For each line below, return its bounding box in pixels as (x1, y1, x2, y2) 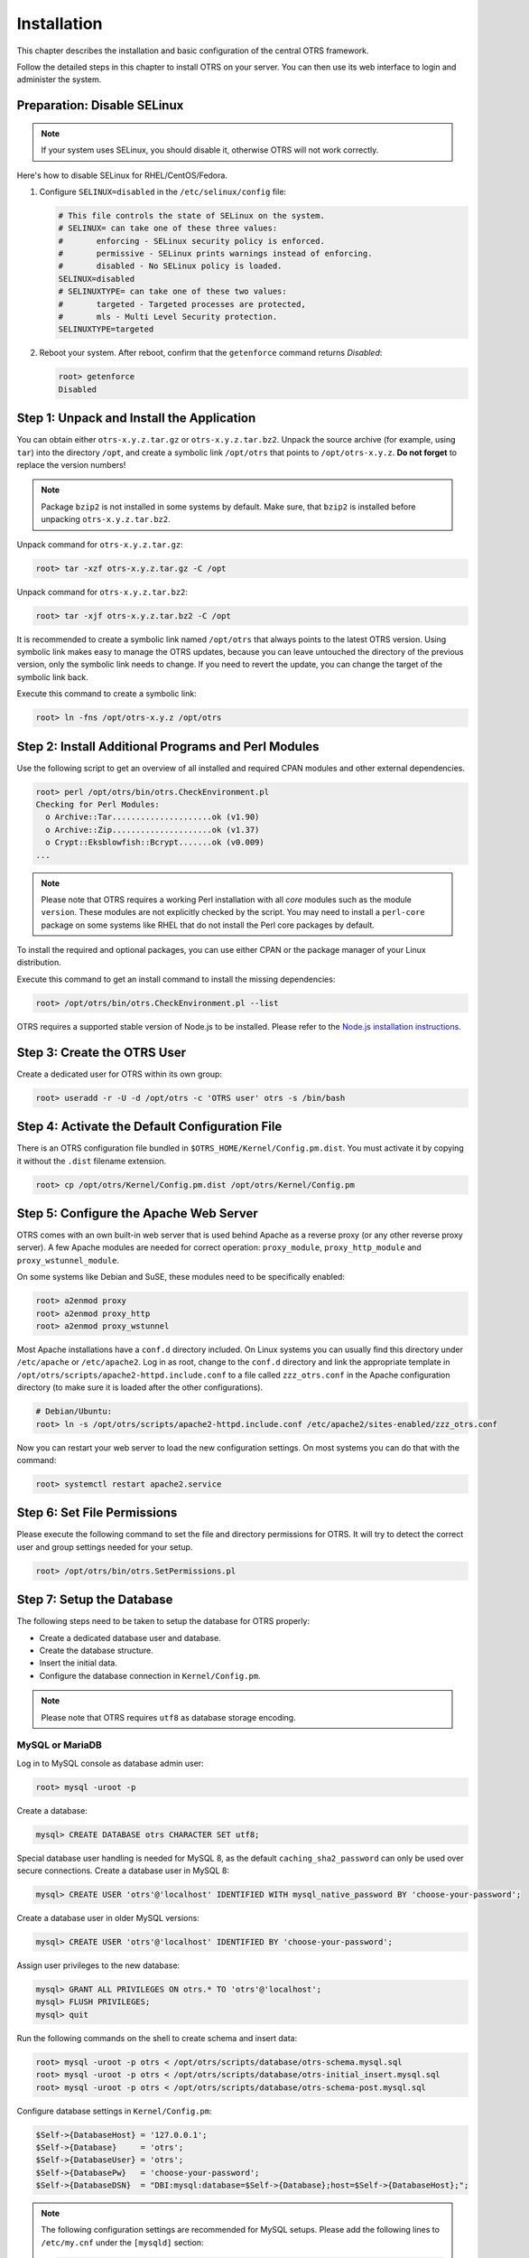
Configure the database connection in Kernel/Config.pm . (39, 1670, 261, 1681)
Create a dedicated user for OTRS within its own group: (16, 1068, 223, 1079)
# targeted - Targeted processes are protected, (58, 299, 306, 309)
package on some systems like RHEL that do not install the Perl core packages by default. (41, 919, 375, 930)
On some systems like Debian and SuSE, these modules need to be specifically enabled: (16, 1272, 345, 1283)
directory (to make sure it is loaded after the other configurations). (16, 1382, 264, 1393)
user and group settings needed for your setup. (16, 1541, 193, 1553)
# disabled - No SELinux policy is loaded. (58, 261, 283, 271)
